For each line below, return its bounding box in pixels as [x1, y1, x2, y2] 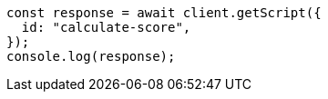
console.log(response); [6, 49, 176, 64]
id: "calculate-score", [21, 20, 191, 35]
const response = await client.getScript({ [6, 5, 322, 20]
